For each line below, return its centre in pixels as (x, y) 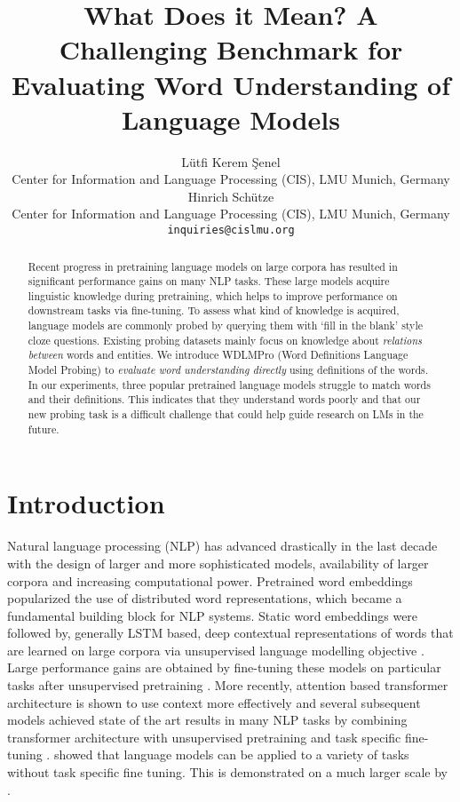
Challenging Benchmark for (231, 49)
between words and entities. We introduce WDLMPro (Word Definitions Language (218, 355)
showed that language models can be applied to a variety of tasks (231, 754)
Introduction (86, 503)
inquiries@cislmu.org (231, 230)
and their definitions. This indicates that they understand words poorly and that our (224, 399)
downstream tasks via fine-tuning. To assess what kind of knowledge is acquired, (214, 310)
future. (44, 429)
